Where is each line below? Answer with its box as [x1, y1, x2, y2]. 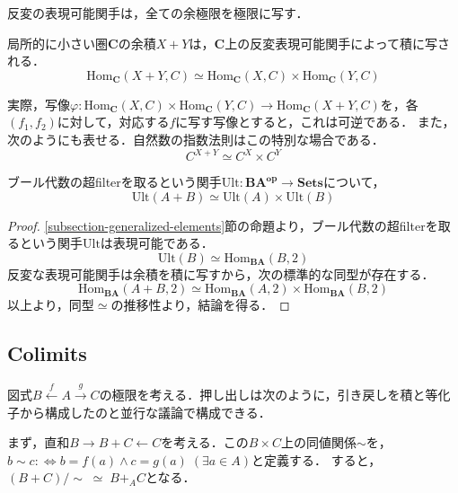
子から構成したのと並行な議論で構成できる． [7, 402, 271, 421]
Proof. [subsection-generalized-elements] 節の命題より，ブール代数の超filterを [7, 216, 438, 234]
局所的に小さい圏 [7, 33, 108, 52]
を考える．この [161, 433, 249, 452]
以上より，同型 [7, 295, 94, 314]
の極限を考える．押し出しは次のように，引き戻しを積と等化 [99, 385, 451, 404]
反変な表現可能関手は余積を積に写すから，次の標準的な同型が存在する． [7, 264, 435, 283]
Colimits [7, 339, 87, 367]
